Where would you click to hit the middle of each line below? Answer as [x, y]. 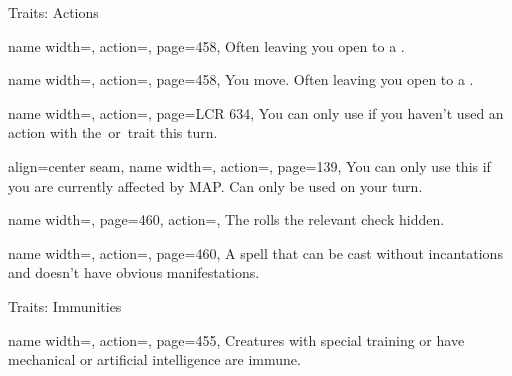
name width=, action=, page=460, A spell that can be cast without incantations [255, 252]
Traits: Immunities [65, 305]
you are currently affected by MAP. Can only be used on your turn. [215, 185]
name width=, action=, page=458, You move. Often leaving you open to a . [241, 79]
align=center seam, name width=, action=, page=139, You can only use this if [249, 165]
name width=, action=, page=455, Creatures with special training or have [236, 339]
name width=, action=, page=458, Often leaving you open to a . [206, 45]
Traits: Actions [53, 12]
